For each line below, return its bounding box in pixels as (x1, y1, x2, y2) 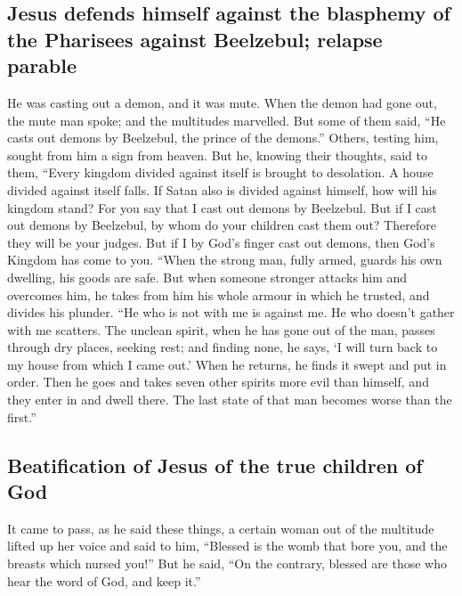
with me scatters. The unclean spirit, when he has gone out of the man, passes (7, 320, 435, 339)
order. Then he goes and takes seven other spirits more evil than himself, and (7, 372, 429, 391)
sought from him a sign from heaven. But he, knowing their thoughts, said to (7, 145, 427, 164)
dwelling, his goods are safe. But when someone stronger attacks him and (7, 267, 408, 286)
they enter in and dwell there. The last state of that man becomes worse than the (7, 390, 452, 409)
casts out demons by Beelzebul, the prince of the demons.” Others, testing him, (7, 128, 439, 147)
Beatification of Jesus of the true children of (7, 451, 423, 478)
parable (7, 52, 77, 79)
